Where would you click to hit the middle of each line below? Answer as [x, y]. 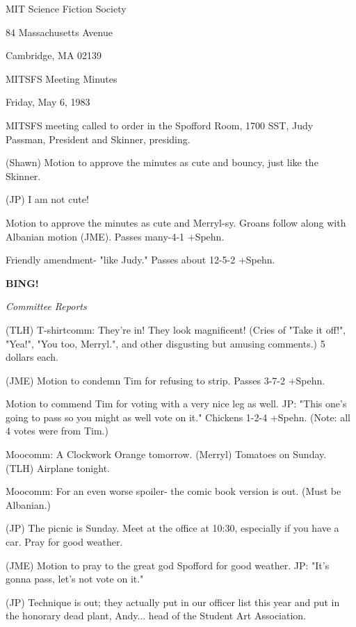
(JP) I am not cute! [47, 199]
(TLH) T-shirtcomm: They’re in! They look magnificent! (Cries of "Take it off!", [176, 329]
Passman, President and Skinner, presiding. [98, 139]
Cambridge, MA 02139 [54, 55]
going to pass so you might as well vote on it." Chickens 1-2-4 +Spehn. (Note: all [178, 417]
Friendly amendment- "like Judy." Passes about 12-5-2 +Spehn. [140, 260]
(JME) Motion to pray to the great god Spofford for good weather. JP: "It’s [168, 565]
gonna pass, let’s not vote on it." [75, 579]
